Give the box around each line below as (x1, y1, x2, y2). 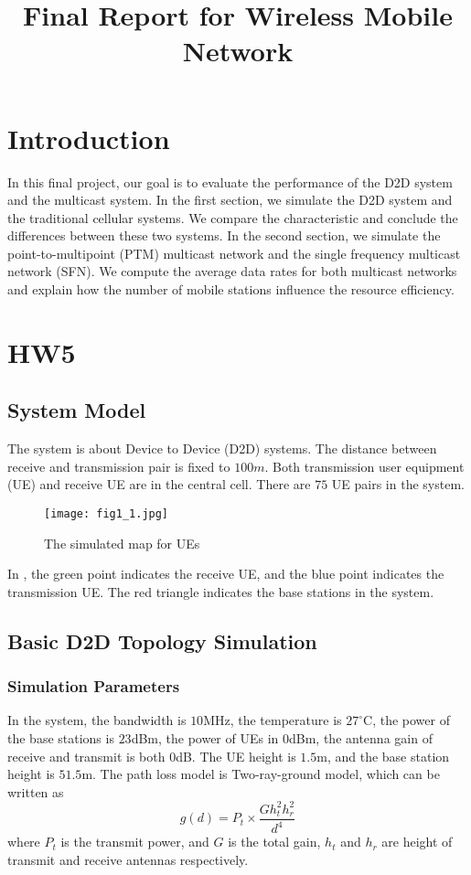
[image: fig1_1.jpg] (44, 507, 169, 521)
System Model (7, 396, 146, 424)
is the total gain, (228, 832, 321, 851)
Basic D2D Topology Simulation (7, 626, 317, 655)
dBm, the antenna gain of (289, 729, 433, 748)
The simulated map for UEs (44, 533, 200, 552)
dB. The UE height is (176, 746, 296, 765)
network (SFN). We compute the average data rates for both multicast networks (7, 261, 457, 281)
